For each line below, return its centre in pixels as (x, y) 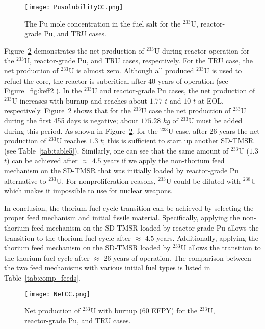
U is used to (223, 71)
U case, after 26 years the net (214, 130)
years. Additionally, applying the (207, 237)
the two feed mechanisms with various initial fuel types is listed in (107, 268)
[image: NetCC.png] (57, 294)
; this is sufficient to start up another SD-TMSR (178, 141)
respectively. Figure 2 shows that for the (68, 110)
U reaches (71, 141)
